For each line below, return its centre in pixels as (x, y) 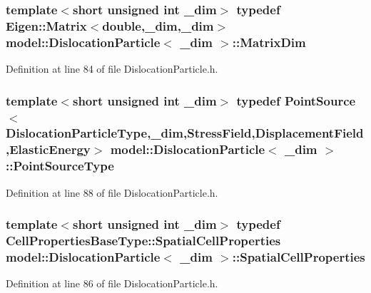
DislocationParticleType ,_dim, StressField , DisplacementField (185, 133)
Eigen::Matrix (46, 25)
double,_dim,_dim (158, 25)
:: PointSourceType (60, 166)
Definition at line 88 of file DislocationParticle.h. (112, 192)
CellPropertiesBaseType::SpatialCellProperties (143, 240)
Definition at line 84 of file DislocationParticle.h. (112, 69)
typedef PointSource (296, 100)
